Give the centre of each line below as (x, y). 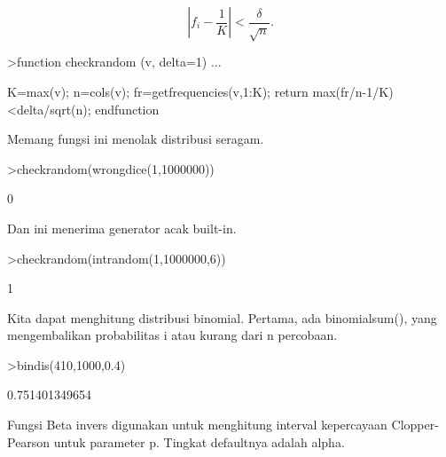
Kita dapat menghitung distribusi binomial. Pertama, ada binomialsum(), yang (222, 317)
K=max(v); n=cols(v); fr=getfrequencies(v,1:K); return (158, 91)
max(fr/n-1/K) (353, 91)
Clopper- (415, 425)
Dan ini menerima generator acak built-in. (122, 228)
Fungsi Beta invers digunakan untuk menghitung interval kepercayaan (197, 425)
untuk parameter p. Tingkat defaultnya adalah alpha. (199, 441)
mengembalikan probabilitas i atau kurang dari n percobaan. (172, 335)
